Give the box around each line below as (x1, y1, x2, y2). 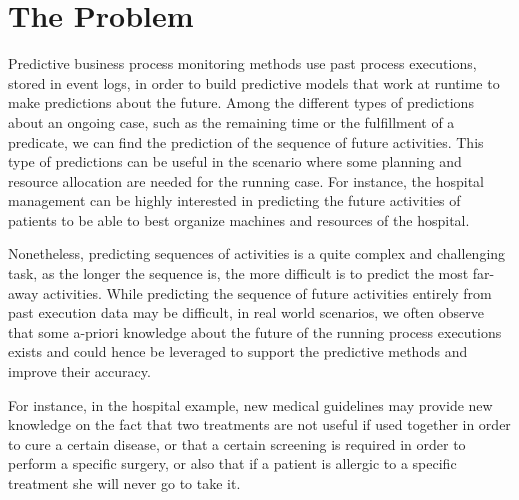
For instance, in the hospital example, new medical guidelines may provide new (8, 394, 493, 415)
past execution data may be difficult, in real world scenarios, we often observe (8, 302, 485, 323)
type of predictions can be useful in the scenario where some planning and (8, 151, 462, 172)
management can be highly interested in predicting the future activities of (8, 190, 461, 211)
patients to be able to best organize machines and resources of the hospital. (8, 209, 470, 230)
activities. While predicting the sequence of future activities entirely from (42, 282, 492, 303)
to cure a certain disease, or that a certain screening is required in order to (8, 433, 466, 454)
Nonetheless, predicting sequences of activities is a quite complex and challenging (8, 243, 506, 264)
